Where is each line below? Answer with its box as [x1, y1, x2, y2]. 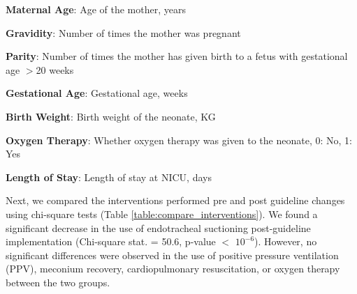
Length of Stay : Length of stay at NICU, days [6, 169, 212, 184]
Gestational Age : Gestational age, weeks [6, 86, 188, 100]
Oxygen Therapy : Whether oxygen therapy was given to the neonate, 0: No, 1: [6, 132, 352, 147]
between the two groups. [6, 274, 110, 289]
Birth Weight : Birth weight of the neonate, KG [6, 109, 216, 123]
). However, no [254, 234, 317, 249]
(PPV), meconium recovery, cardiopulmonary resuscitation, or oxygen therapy [6, 261, 340, 276]
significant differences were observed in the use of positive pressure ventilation [6, 247, 339, 262]
